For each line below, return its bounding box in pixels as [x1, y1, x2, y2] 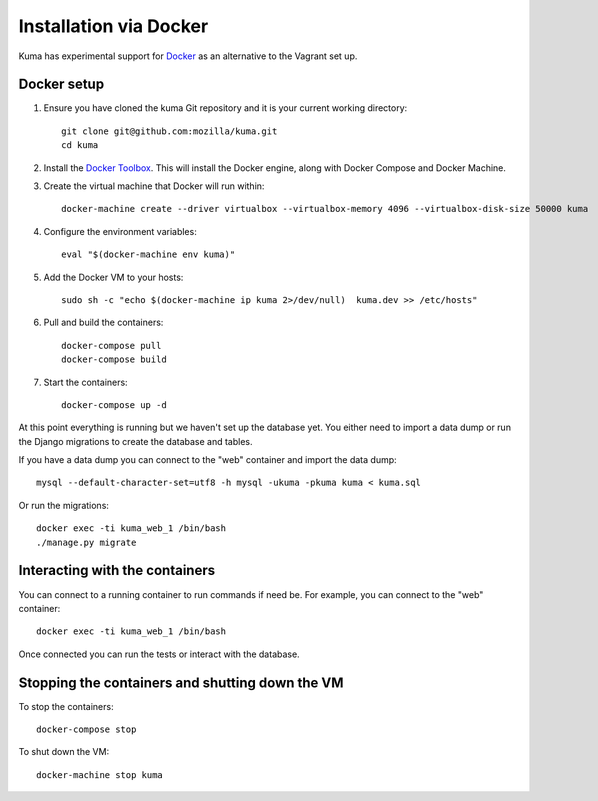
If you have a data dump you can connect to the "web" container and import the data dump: [18, 454, 397, 466]
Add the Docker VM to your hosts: [43, 271, 184, 283]
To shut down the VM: [18, 746, 110, 758]
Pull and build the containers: [43, 316, 164, 329]
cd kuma [61, 140, 99, 151]
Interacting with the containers [18, 562, 215, 579]
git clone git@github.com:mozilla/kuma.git [61, 125, 278, 137]
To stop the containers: [18, 700, 114, 712]
